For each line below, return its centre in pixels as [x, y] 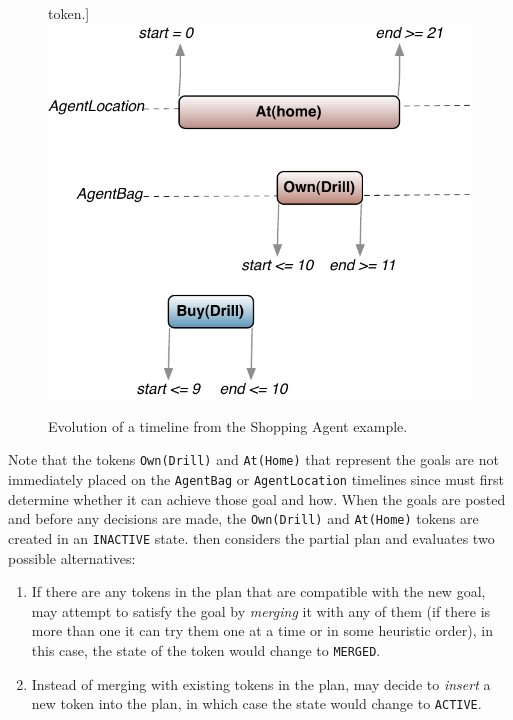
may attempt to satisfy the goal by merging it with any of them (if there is [261, 610]
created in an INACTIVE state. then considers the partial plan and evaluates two [251, 538]
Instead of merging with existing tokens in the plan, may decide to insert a [261, 683]
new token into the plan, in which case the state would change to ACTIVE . [256, 703]
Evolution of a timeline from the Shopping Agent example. [228, 425]
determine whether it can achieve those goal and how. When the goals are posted [257, 498]
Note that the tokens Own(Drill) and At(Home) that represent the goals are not [253, 459]
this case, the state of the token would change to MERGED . [206, 650]
